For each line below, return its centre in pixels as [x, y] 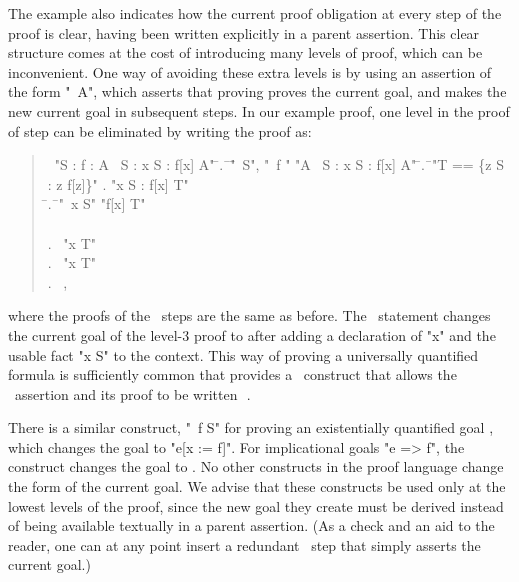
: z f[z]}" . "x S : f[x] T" [118, 183]
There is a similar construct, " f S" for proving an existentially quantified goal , [251, 427]
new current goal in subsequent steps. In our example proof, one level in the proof [259, 110]
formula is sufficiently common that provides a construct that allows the [232, 374]
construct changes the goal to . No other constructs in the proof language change [256, 466]
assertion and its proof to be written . [132, 393]
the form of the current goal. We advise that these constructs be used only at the [257, 486]
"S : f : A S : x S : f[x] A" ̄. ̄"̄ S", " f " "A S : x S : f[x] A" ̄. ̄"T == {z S [279, 164]
